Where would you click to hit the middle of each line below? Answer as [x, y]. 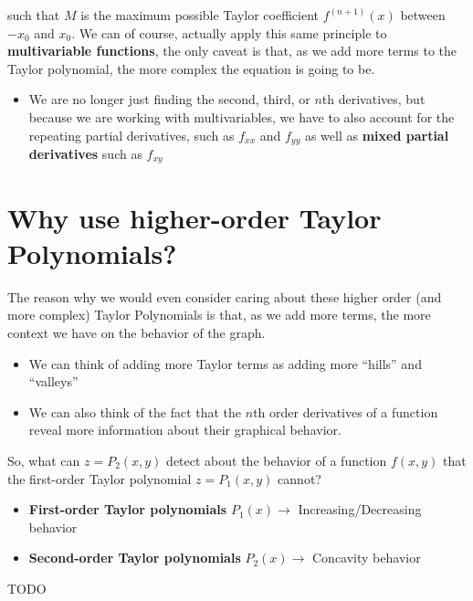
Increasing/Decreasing [360, 509]
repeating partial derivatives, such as [131, 135]
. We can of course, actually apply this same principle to [229, 32]
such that [34, 15]
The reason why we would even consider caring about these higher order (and [225, 296]
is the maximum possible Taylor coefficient [200, 15]
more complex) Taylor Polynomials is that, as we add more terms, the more [219, 315]
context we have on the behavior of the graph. [137, 332]
